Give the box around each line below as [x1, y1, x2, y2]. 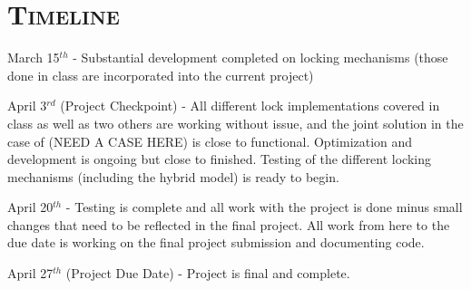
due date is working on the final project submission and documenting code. [7, 233, 425, 252]
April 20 [7, 197, 54, 217]
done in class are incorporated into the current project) [7, 65, 314, 84]
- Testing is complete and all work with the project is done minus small [65, 197, 463, 217]
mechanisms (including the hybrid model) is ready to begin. [7, 167, 339, 186]
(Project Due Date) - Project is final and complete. [65, 264, 350, 283]
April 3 [7, 96, 47, 115]
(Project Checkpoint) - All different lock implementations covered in [60, 96, 440, 115]
